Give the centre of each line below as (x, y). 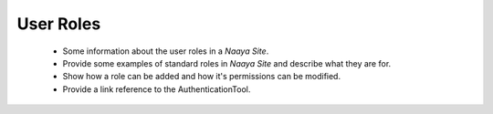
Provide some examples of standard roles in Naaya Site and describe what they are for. (227, 63)
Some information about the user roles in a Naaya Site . (166, 51)
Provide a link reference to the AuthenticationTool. (157, 89)
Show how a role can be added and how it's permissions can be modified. (202, 77)
